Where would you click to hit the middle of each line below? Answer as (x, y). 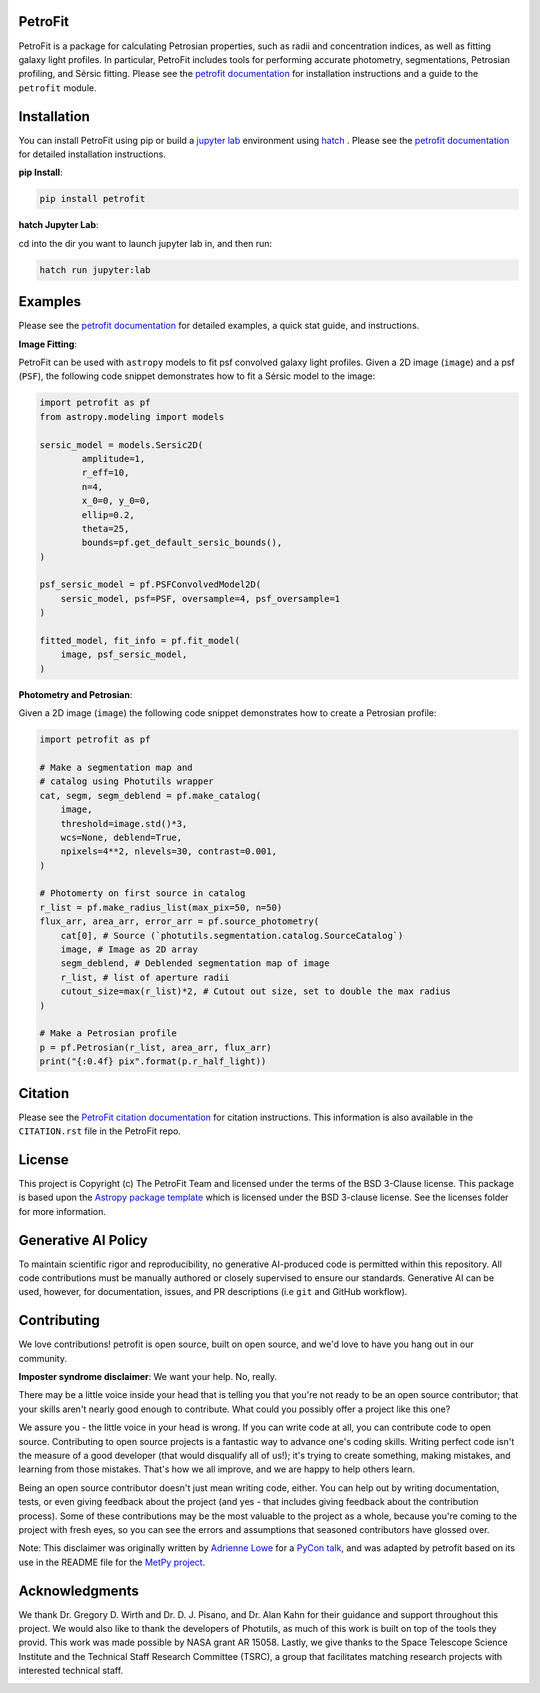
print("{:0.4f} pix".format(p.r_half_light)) (153, 1061)
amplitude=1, (113, 458)
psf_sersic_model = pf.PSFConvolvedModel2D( (150, 584)
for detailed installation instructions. (92, 154)
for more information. (62, 1211)
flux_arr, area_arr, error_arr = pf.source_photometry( (179, 921)
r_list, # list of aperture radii (145, 977)
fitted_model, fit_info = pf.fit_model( (139, 641)
